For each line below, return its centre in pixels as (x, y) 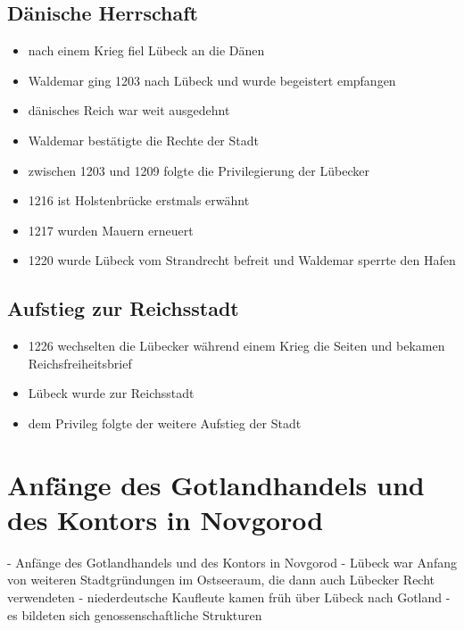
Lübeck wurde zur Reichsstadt (111, 393)
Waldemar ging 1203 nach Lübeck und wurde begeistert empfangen (212, 80)
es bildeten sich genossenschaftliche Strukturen (135, 614)
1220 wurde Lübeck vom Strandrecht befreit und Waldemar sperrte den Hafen (242, 260)
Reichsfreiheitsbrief (80, 363)
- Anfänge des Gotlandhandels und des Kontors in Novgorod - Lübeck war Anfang (232, 562)
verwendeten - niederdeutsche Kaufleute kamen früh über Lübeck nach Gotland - (229, 597)
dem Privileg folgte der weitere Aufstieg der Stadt (165, 423)
